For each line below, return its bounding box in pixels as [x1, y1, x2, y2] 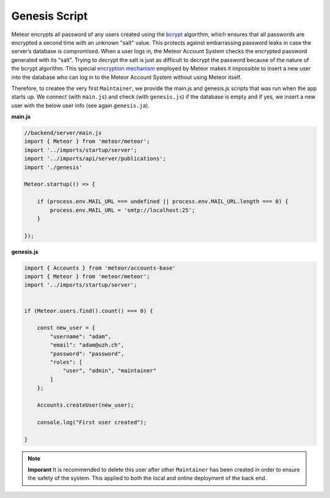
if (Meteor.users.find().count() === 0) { [24, 307, 153, 314]
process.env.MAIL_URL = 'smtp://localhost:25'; [50, 206, 196, 214]
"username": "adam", [50, 333, 112, 340]
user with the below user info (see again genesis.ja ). [11, 102, 150, 109]
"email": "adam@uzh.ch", [50, 342, 125, 349]
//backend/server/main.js [24, 129, 102, 137]
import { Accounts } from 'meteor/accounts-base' [24, 264, 176, 271]
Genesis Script [11, 9, 88, 23]
